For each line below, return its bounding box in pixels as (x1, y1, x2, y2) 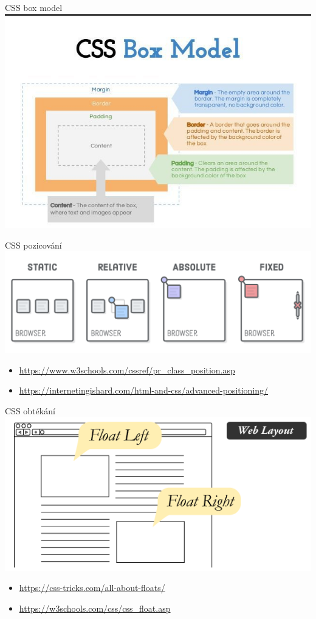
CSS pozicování (5, 238, 62, 251)
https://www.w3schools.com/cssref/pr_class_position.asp (19, 363, 235, 376)
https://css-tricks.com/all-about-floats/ (19, 581, 165, 594)
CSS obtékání (5, 404, 55, 417)
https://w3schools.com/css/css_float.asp (19, 601, 171, 614)
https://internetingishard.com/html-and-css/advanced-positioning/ (19, 384, 269, 397)
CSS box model (5, 1, 63, 13)
